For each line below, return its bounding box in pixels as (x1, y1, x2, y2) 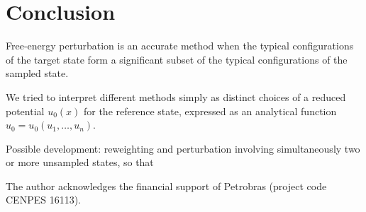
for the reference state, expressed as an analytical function (83, 103, 337, 118)
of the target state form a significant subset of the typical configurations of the (6, 52, 348, 66)
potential (6, 103, 45, 118)
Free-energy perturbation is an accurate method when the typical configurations (6, 38, 354, 53)
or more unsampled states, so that (6, 155, 154, 170)
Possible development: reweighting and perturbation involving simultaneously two (6, 141, 360, 155)
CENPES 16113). (6, 192, 81, 207)
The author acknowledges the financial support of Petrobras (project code (6, 178, 327, 193)
